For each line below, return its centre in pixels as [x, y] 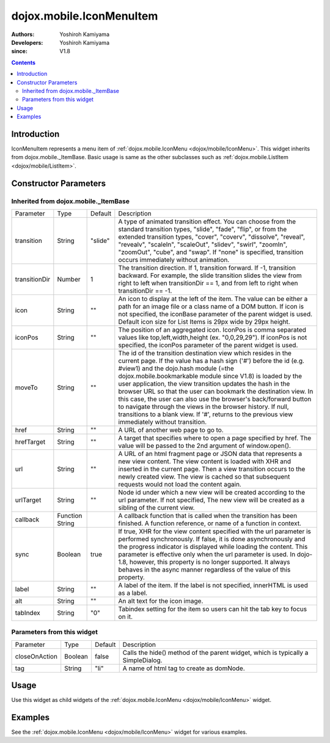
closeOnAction [36, 656]
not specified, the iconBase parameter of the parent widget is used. [215, 314]
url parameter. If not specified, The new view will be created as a [211, 500]
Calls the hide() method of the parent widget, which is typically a [215, 652]
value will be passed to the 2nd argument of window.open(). [205, 446]
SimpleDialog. [142, 660]
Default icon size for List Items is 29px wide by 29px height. [204, 321]
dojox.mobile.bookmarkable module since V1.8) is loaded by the [210, 376]
